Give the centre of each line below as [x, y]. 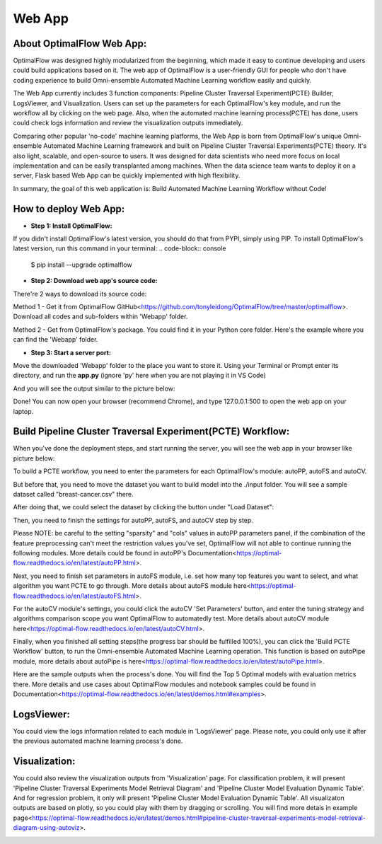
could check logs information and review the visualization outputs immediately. [128, 123]
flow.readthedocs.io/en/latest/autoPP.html [74, 563]
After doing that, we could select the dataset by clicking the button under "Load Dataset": [144, 507]
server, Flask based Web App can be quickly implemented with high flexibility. [127, 175]
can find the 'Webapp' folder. [56, 340]
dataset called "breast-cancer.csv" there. [73, 494]
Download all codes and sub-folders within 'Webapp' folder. [100, 317]
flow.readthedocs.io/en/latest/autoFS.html [74, 596]
